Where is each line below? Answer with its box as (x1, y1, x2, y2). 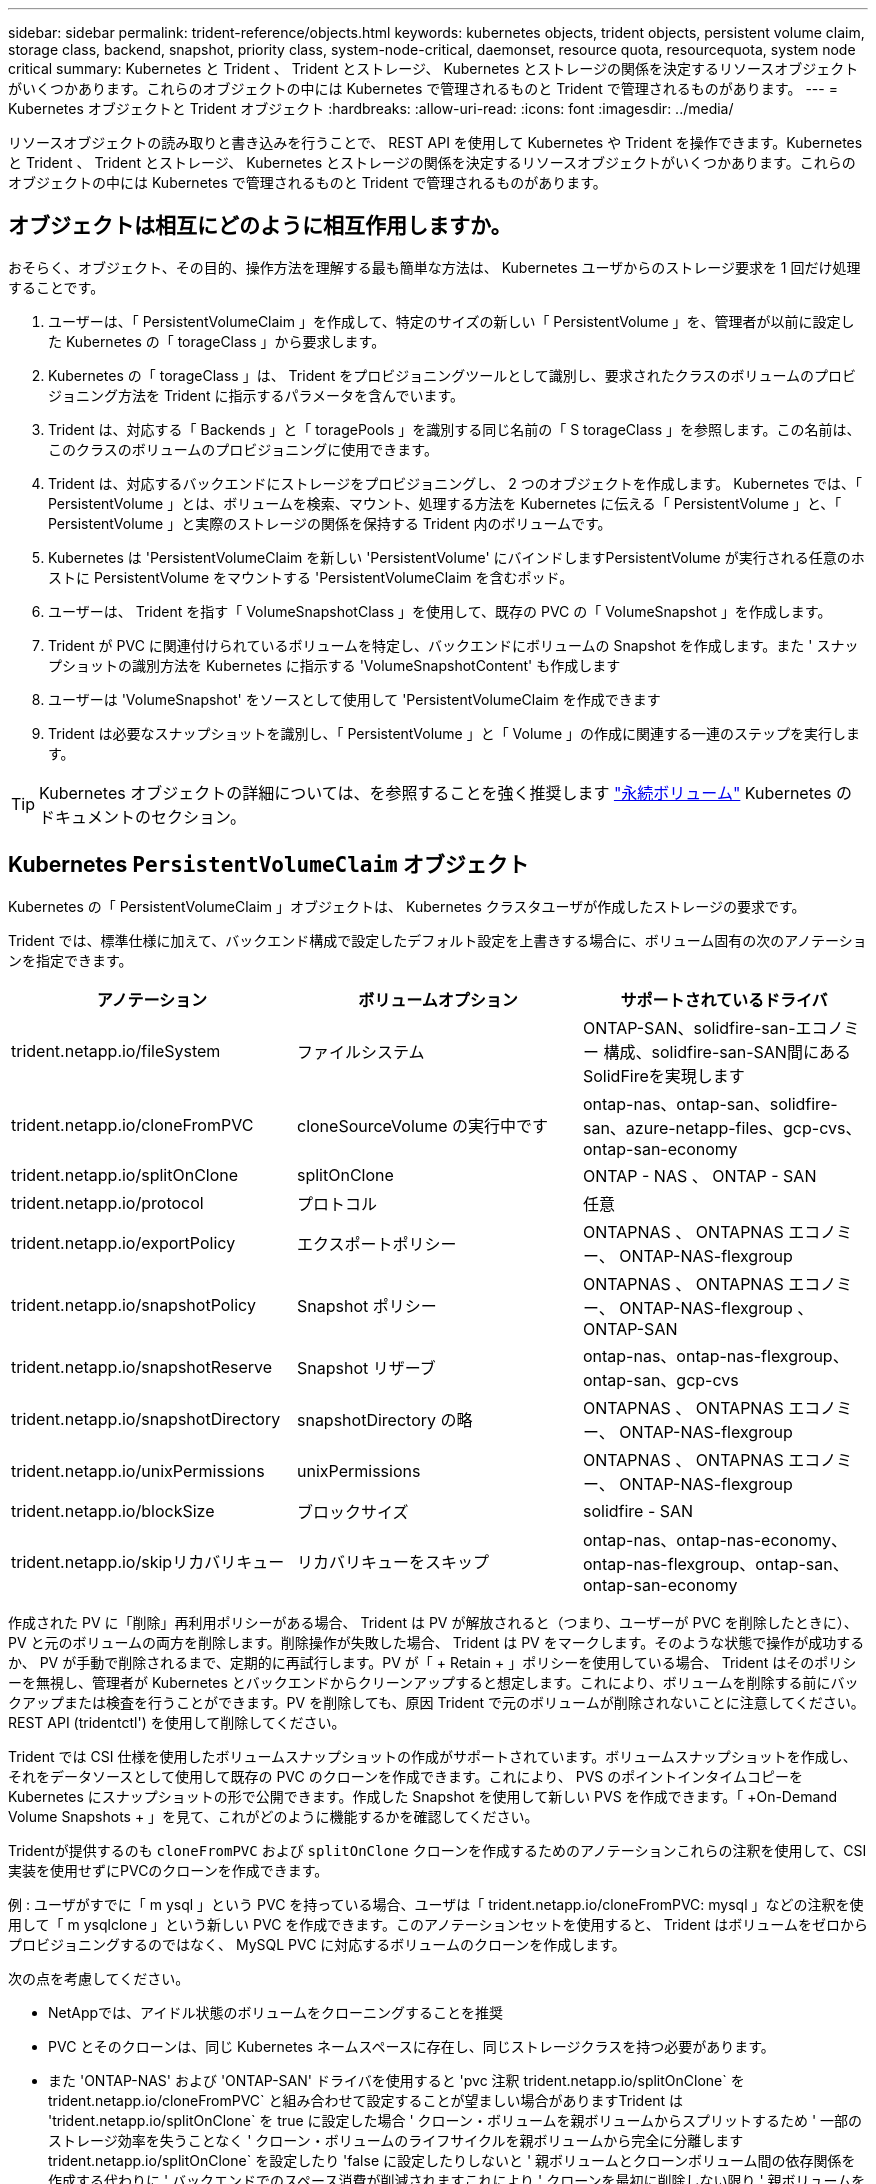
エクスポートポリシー (296, 1233, 457, 1254)
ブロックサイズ (296, 1501, 409, 1522)
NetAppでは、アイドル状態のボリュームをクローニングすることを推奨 (48, 2003, 503, 2021)
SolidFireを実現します (582, 1065, 745, 1086)
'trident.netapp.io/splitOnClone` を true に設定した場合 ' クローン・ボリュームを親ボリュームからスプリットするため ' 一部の (48, 2111, 863, 2129)
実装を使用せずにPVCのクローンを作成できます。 (8, 1861, 329, 1879)
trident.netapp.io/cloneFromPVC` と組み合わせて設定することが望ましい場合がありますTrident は (48, 2091, 684, 2109)
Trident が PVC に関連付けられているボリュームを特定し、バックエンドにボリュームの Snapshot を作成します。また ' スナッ (48, 636, 859, 654)
